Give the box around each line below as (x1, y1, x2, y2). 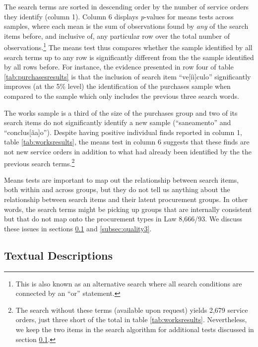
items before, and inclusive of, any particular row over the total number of (4, 30, 230, 41)
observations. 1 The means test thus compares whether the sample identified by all (4, 41, 253, 53)
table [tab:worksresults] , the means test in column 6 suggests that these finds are (4, 137, 250, 147)
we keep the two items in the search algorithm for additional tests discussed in (15, 324, 254, 334)
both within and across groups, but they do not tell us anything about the (4, 184, 230, 195)
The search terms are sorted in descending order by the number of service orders (4, 1, 249, 11)
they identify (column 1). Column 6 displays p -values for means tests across (4, 11, 234, 21)
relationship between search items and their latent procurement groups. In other (4, 194, 248, 204)
